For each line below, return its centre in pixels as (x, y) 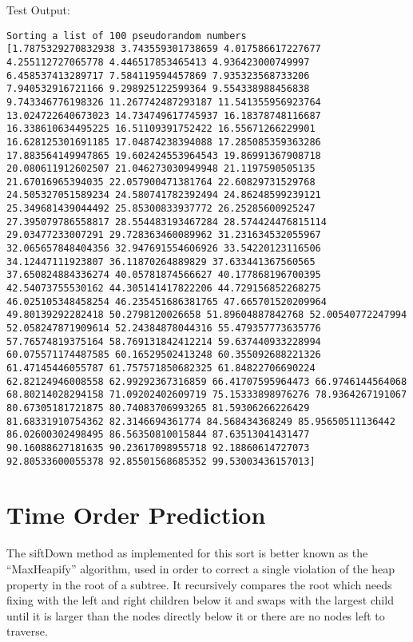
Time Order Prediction (136, 515)
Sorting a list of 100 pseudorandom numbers (127, 36)
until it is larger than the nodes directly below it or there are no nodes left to (196, 615)
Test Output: (38, 10)
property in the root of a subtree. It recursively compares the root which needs (199, 584)
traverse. (27, 631)
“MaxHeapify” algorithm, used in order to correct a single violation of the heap (201, 568)
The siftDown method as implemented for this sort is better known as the (187, 553)
